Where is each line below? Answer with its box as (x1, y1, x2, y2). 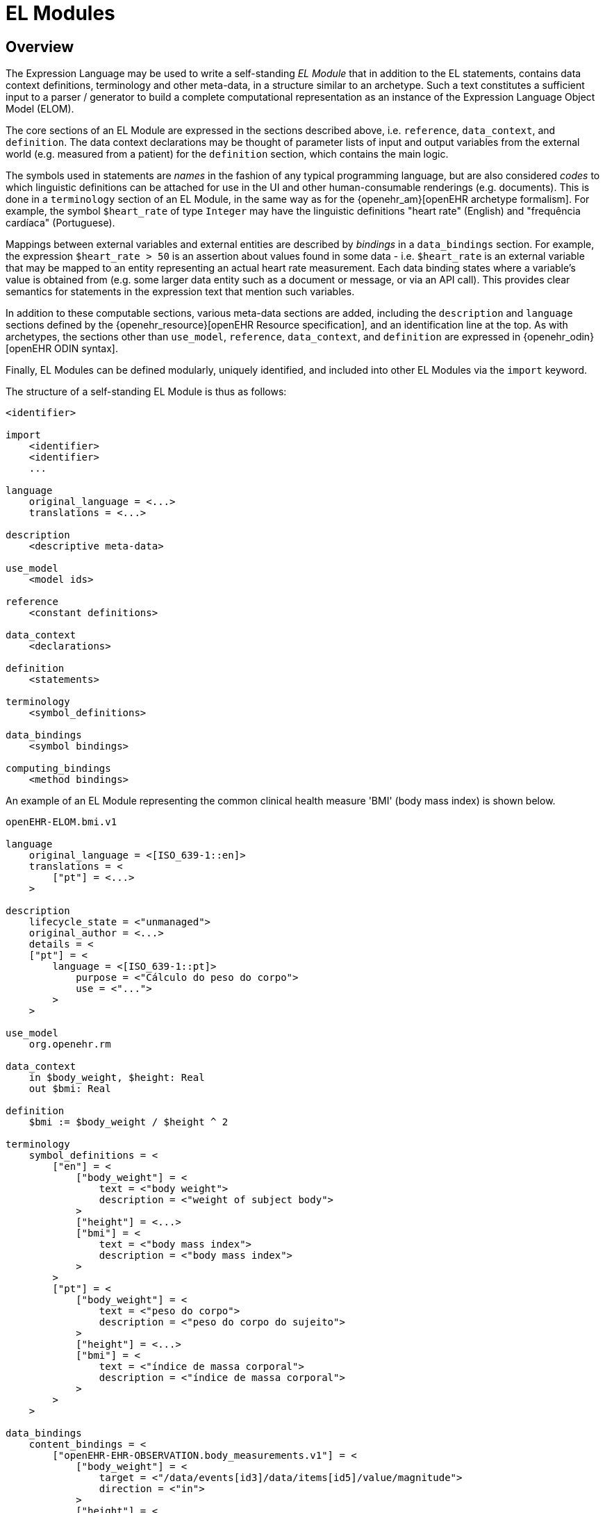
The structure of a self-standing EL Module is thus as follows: (6, 386, 287, 398)
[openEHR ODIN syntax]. (6, 342, 118, 355)
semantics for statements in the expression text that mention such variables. (6, 286, 355, 298)
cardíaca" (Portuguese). (6, 217, 115, 229)
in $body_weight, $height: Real (28, 1072, 205, 1084)
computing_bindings (6, 763, 111, 775)
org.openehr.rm (28, 1039, 111, 1050)
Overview (6, 38, 74, 56)
